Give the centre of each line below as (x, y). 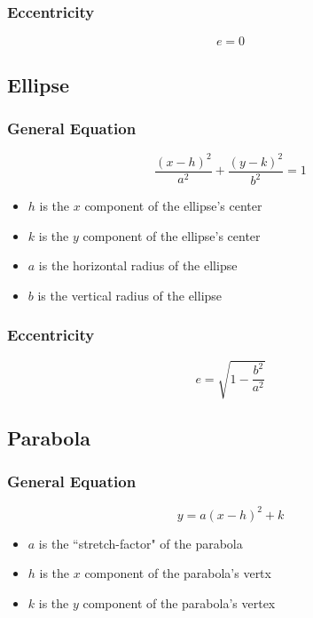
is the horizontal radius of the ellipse (138, 265)
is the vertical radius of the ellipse (130, 295)
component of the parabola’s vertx (178, 573)
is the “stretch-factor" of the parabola (141, 543)
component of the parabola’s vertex (179, 602)
